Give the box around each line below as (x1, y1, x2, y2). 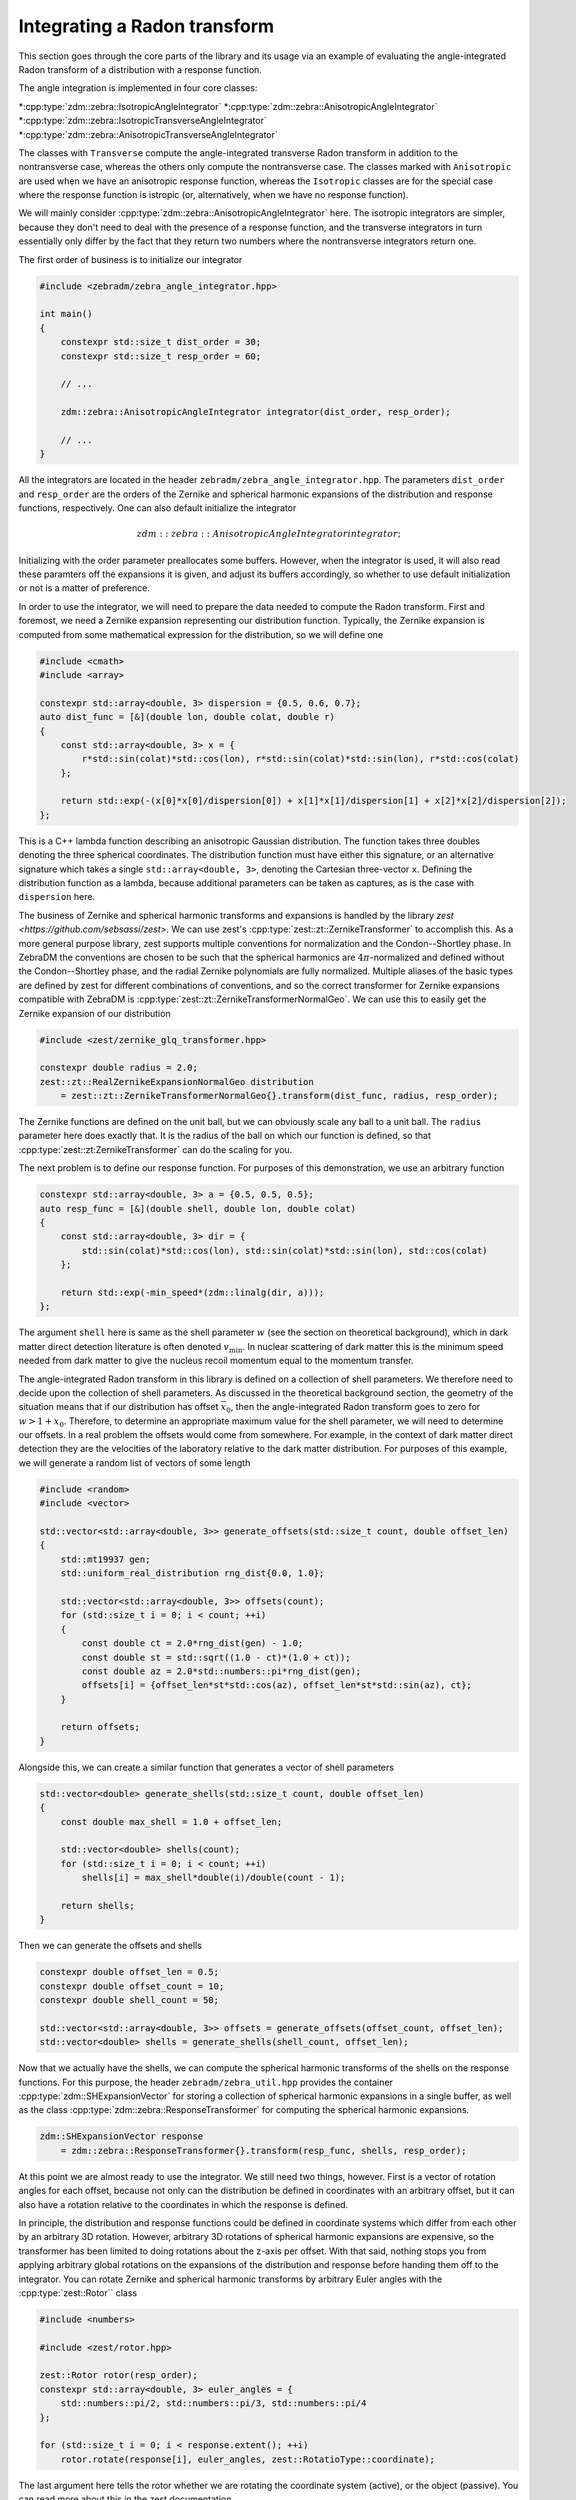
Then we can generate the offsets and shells (18, 1940, 202, 1952)
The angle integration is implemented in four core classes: (18, 82, 258, 94)
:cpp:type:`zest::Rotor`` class (18, 2286, 138, 2299)
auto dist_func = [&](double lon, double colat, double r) (39, 711, 335, 723)
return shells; (60, 1900, 135, 1911)
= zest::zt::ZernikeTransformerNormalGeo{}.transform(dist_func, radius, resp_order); (60, 1090, 499, 1102)
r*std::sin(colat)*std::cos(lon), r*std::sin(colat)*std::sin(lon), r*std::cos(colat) (81, 753, 520, 765)
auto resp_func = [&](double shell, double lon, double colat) (39, 1203, 357, 1214)
